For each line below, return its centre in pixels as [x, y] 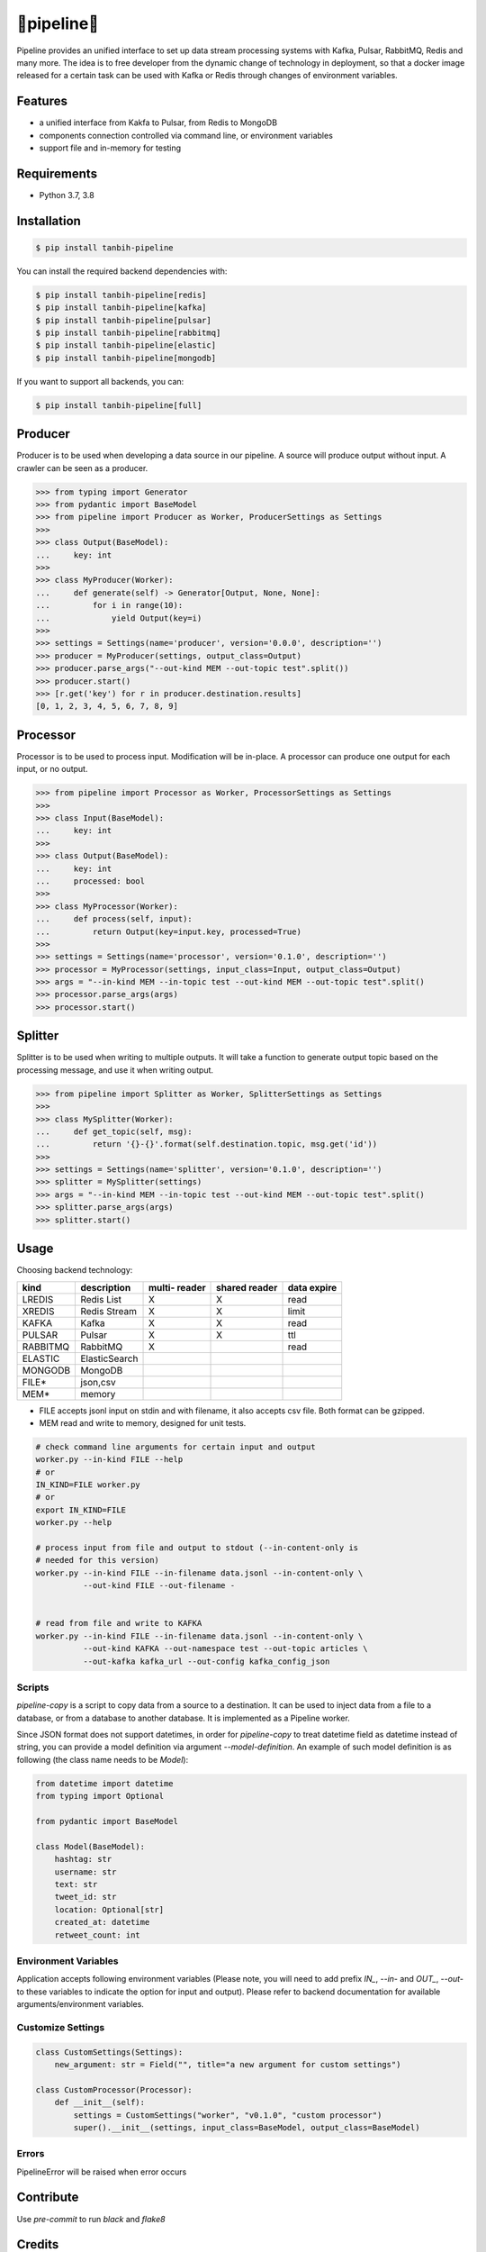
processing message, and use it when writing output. [115, 1070]
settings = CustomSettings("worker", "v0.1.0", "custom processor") [228, 2115]
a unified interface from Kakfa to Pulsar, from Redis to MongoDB [158, 123]
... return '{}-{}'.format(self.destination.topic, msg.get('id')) [207, 1144]
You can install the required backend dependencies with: [122, 271]
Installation [49, 221]
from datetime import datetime [105, 1783]
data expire [312, 1287]
